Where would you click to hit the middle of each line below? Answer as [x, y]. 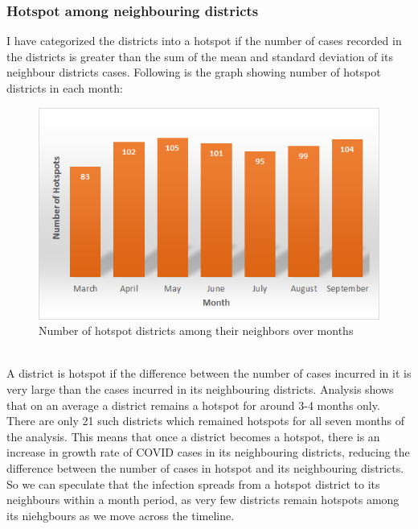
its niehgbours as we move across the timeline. [121, 515]
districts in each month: [65, 88]
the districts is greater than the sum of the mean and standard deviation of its [200, 56]
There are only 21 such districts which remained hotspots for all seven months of [205, 421]
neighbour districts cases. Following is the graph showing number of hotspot [194, 72]
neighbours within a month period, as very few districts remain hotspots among [203, 500]
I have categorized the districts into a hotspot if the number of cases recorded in [204, 41]
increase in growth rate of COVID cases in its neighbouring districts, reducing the [208, 452]
